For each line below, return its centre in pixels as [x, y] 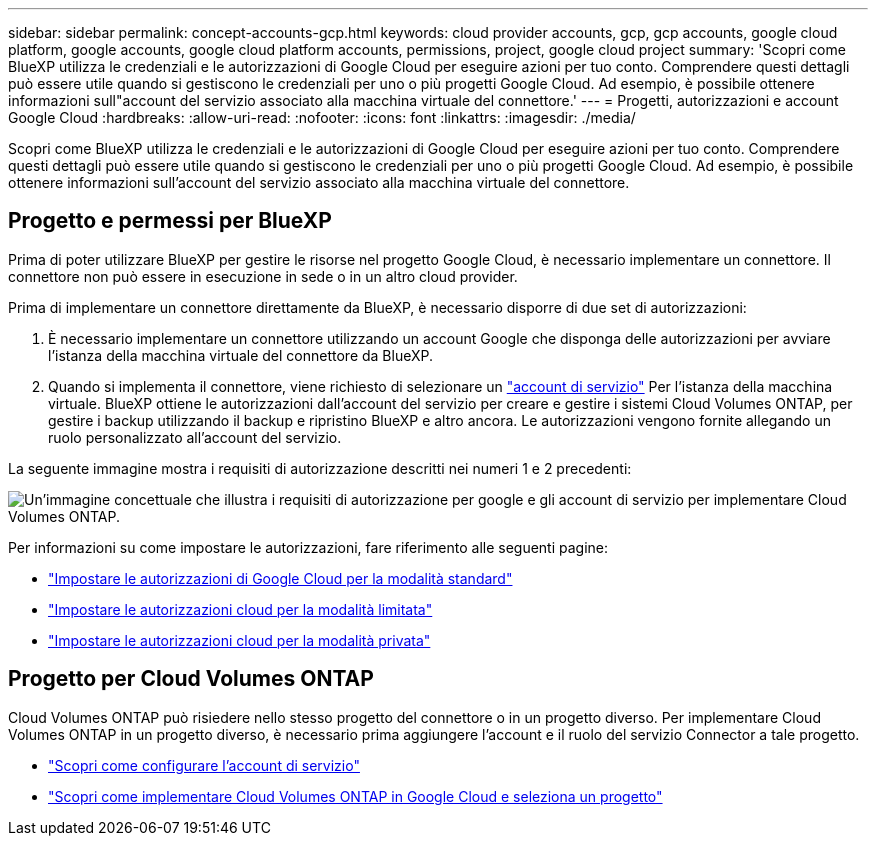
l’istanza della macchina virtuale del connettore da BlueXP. [240, 355]
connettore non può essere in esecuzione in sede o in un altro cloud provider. [263, 276]
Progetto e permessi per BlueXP [170, 221]
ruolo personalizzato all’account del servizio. [195, 437]
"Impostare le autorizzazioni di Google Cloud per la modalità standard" [280, 578]
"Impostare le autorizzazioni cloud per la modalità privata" [239, 640]
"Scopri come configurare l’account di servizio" [204, 765]
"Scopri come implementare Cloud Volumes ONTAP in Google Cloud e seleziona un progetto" [355, 796]
